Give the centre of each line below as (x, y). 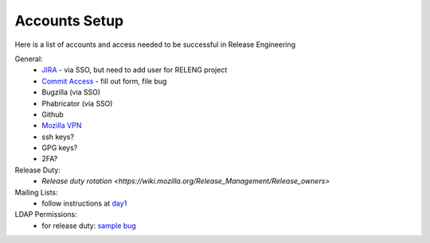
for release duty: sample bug (89, 226)
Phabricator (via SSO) (77, 103)
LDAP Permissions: (46, 214)
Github (53, 114)
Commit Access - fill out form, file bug (104, 81)
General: (29, 59)
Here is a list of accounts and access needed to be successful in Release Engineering (155, 44)
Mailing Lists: (37, 192)
